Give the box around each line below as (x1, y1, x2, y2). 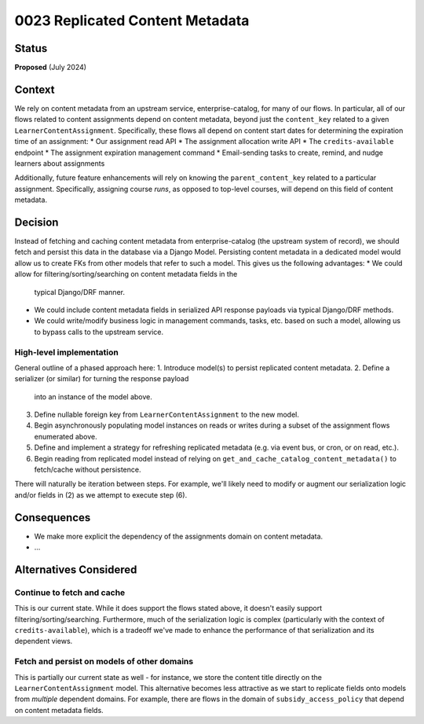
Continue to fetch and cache (14, 586, 126, 597)
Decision (14, 215, 59, 229)
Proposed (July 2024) (14, 63, 86, 72)
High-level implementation (14, 347, 119, 358)
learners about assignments (14, 158, 105, 168)
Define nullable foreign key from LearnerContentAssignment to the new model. (34, 410, 300, 420)
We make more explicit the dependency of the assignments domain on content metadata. (34, 531, 323, 541)
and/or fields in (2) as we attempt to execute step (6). (14, 490, 188, 499)
